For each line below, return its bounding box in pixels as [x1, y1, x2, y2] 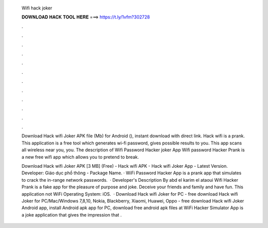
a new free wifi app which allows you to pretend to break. [21, 154, 139, 160]
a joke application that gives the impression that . [21, 212, 122, 218]
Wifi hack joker [21, 5, 53, 11]
